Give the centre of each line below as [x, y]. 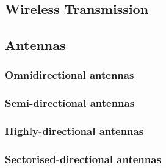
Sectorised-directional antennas [83, 159]
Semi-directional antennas [70, 103]
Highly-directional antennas [74, 131]
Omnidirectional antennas [70, 75]
